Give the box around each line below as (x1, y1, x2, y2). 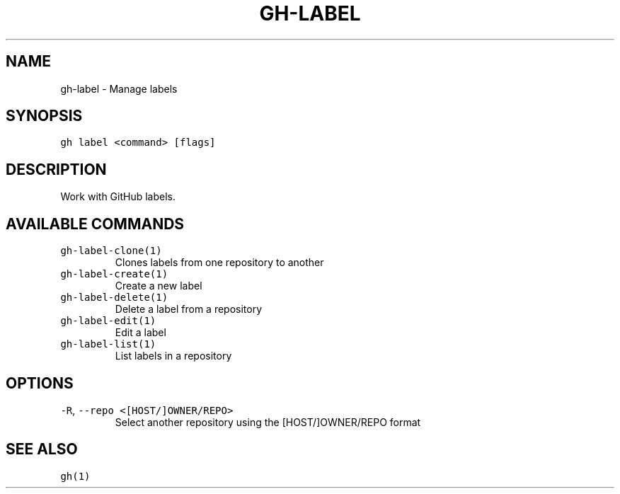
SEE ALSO (6, 440, 78, 459)
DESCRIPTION (6, 160, 107, 178)
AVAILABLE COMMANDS (6, 214, 185, 233)
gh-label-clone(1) (60, 245, 162, 257)
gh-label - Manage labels (60, 82, 178, 95)
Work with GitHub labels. (60, 190, 176, 203)
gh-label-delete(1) (60, 292, 168, 304)
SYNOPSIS (6, 107, 83, 125)
